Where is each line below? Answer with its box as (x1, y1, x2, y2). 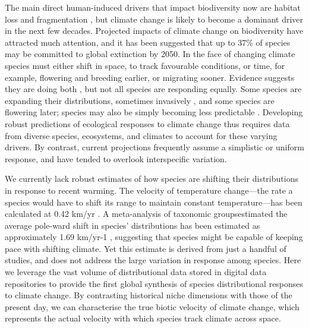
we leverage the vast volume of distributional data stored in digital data (5, 266, 267, 278)
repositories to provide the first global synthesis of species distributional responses (5, 277, 304, 289)
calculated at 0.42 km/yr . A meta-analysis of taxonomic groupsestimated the (5, 207, 288, 220)
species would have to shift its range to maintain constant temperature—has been (5, 195, 302, 208)
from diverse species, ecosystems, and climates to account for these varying (5, 129, 278, 141)
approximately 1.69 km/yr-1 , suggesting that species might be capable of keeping (5, 231, 303, 243)
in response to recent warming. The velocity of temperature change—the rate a (5, 184, 293, 196)
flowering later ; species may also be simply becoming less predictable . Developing (5, 106, 303, 118)
